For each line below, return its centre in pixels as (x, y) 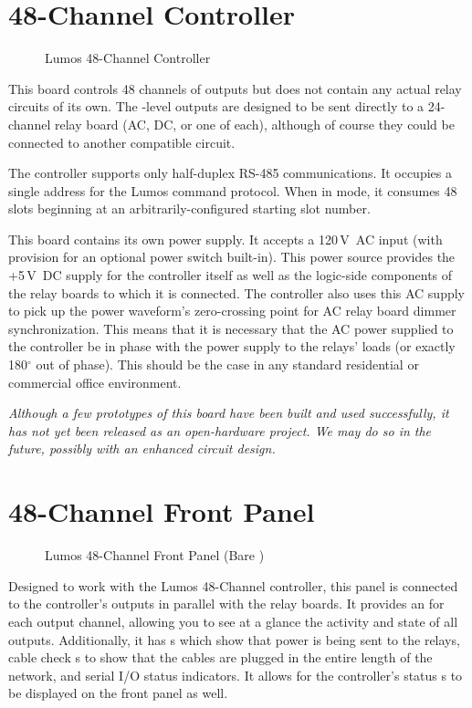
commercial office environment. (95, 382)
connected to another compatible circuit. (122, 142)
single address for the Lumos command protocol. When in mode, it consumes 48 (233, 190)
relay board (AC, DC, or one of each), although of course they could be (254, 124)
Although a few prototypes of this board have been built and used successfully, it (229, 413)
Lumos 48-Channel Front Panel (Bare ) (155, 555)
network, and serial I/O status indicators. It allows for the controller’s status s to (236, 675)
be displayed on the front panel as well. (118, 693)
